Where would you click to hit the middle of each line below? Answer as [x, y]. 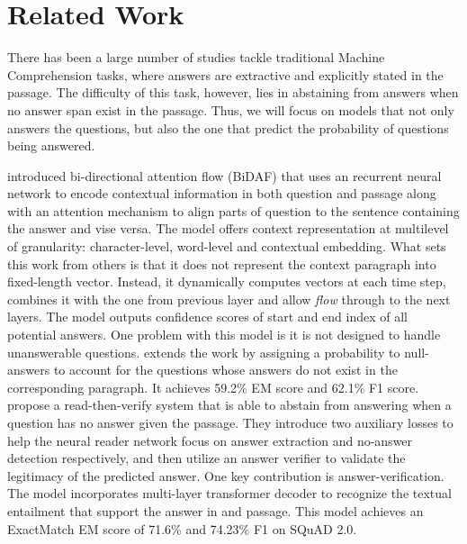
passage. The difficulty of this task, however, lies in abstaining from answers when [233, 92]
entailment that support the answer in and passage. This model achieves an [216, 510]
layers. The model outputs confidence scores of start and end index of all [207, 317]
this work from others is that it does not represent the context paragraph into [222, 263]
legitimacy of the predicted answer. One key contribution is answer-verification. [226, 475]
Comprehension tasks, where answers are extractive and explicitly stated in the [225, 74]
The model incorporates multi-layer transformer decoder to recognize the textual [229, 493]
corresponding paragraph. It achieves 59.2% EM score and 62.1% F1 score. [213, 387]
